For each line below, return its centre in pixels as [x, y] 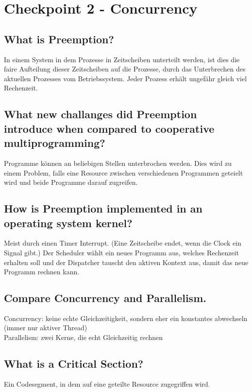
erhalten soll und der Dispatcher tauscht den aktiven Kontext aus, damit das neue [126, 262]
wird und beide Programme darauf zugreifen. [71, 182]
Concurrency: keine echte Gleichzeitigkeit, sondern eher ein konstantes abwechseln [126, 318]
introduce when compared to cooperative [109, 128]
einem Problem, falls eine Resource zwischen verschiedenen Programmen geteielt [124, 172]
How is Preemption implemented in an [103, 208]
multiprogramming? [55, 143]
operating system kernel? [68, 223]
